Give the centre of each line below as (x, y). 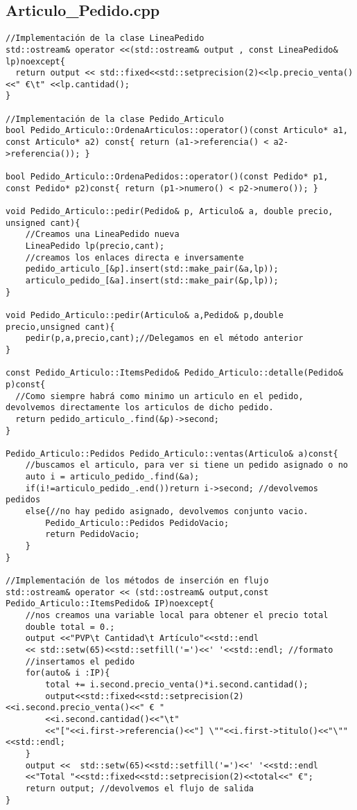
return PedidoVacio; (93, 535)
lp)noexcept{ (35, 61)
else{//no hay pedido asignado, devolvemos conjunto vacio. (167, 512)
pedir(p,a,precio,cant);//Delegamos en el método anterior (164, 338)
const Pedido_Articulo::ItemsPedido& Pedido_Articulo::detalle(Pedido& (174, 373)
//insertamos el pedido (80, 661)
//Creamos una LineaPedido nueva (102, 235)
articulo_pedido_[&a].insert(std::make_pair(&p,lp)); (152, 280)
